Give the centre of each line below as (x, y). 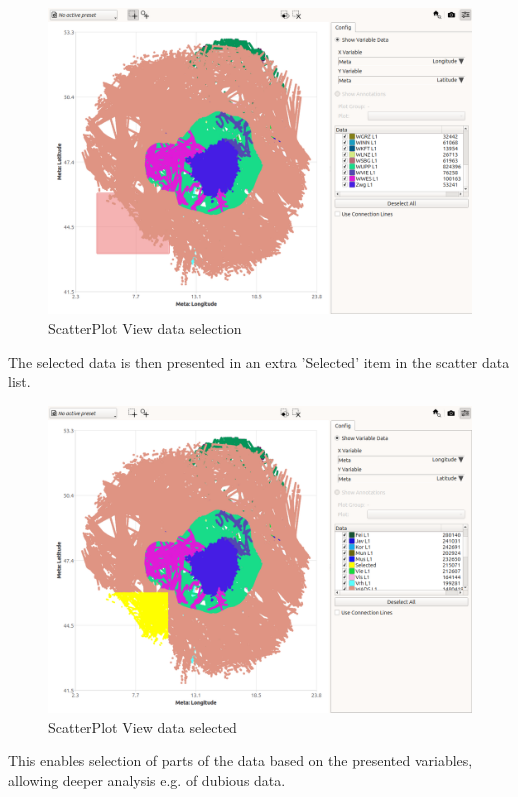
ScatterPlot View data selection (145, 328)
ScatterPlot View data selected (142, 726)
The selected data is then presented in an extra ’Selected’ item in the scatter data (259, 361)
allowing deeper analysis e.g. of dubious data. (147, 779)
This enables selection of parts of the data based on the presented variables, (240, 760)
